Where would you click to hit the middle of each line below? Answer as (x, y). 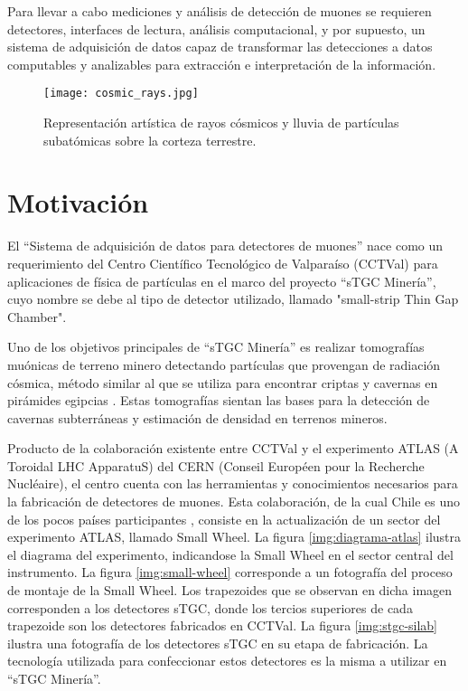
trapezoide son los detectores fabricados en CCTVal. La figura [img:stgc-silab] (223, 625)
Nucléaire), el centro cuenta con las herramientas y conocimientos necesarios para (233, 483)
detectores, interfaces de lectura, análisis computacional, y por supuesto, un (216, 28)
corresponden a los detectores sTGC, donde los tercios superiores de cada (210, 607)
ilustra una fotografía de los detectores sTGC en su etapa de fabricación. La (218, 643)
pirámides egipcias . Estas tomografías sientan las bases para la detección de (219, 400)
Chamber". (37, 316)
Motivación (78, 202)
